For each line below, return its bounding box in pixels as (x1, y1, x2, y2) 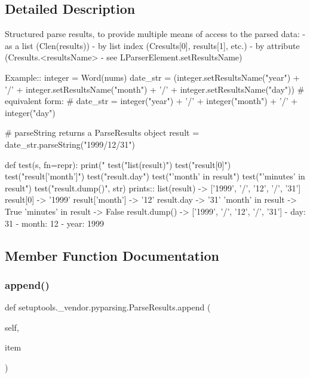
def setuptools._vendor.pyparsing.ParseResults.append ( (5, 301, 211, 313)
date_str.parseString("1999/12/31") (5, 138, 136, 150)
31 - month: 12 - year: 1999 (5, 217, 105, 229)
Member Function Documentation (5, 246, 220, 264)
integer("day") (5, 106, 56, 118)
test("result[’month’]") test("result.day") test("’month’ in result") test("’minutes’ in (5, 170, 305, 182)
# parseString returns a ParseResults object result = (5, 126, 199, 139)
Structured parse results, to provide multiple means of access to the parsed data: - (5, 28, 306, 40)
